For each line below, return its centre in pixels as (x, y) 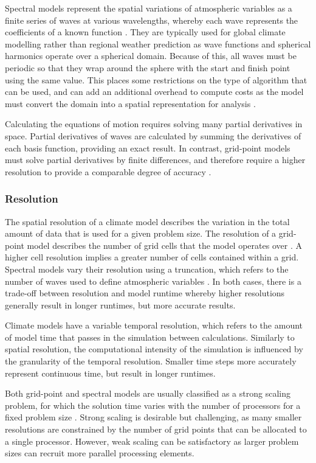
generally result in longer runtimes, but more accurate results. (120, 305)
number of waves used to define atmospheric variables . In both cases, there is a (153, 281)
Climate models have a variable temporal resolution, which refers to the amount (154, 325)
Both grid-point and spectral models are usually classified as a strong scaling (148, 393)
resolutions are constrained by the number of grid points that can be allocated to (156, 429)
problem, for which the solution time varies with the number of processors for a (153, 405)
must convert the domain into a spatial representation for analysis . (130, 103)
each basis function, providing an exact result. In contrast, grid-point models (148, 148)
